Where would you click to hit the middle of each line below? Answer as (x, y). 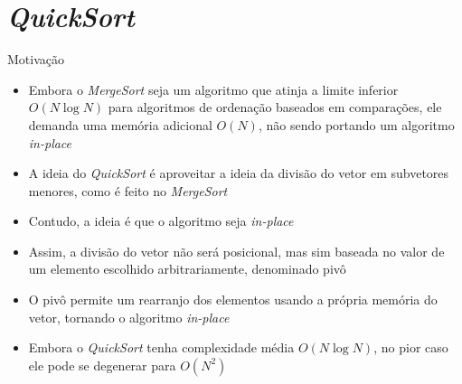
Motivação (36, 59)
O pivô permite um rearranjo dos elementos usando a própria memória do (233, 300)
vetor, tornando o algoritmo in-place (129, 317)
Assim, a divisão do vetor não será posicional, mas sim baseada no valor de (236, 251)
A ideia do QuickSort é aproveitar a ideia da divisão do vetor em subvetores (239, 173)
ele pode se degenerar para (102, 365)
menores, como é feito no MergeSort (128, 190)
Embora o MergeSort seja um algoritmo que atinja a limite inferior (213, 89)
